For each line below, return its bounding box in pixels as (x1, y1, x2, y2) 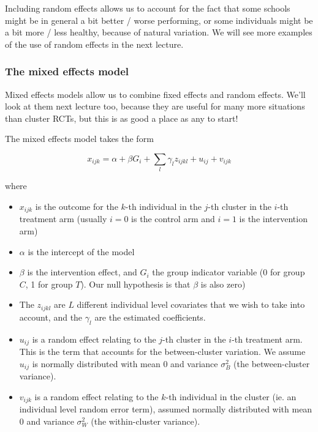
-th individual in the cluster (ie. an (165, 390, 297, 403)
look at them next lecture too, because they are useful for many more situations (5, 100, 305, 113)
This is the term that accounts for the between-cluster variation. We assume (19, 345, 306, 358)
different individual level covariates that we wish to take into (77, 298, 305, 311)
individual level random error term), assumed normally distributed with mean (19, 403, 312, 415)
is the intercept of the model (28, 245, 135, 258)
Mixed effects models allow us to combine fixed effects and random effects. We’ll (5, 88, 306, 100)
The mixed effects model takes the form (5, 132, 154, 145)
